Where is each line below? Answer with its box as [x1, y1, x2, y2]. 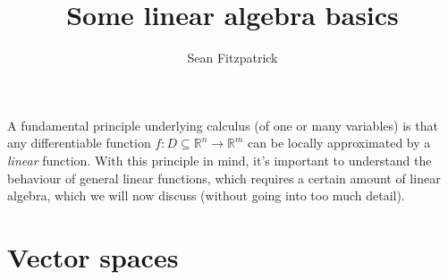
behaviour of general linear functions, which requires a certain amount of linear [7, 168, 441, 187]
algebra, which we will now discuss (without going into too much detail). [7, 186, 405, 205]
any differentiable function [7, 133, 151, 152]
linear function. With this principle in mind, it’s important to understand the [7, 150, 432, 169]
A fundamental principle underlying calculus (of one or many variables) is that [7, 115, 438, 134]
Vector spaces [7, 238, 179, 275]
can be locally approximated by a [248, 133, 431, 152]
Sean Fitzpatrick [187, 48, 278, 67]
